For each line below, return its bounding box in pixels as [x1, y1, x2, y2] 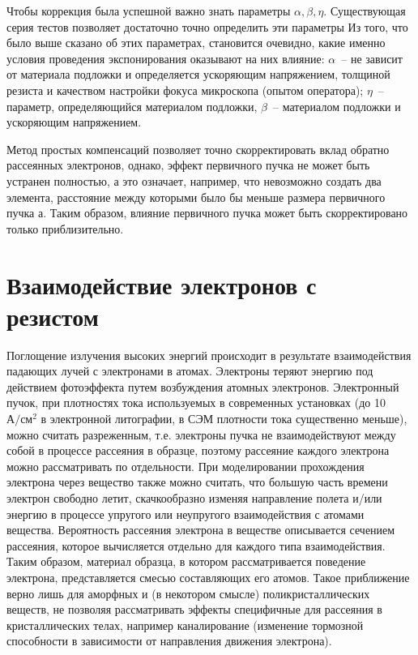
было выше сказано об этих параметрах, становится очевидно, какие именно [6, 34, 386, 51]
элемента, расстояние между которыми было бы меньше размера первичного [6, 188, 386, 205]
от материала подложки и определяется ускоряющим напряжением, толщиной [6, 66, 390, 83]
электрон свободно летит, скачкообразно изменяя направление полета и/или [6, 489, 382, 506]
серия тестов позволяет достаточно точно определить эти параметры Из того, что [6, 18, 408, 35]
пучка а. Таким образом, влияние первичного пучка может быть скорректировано [6, 204, 408, 221]
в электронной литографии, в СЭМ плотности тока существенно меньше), [41, 410, 407, 426]
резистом [6, 299, 99, 332]
